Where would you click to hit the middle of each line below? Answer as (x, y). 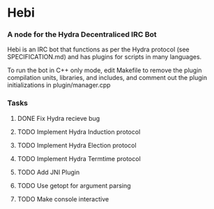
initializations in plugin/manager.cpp (59, 85)
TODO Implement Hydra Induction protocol (79, 132)
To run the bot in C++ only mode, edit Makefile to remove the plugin (105, 70)
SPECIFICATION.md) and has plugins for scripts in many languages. (105, 57)
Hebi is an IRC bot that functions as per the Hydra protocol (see (98, 49)
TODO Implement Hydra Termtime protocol (79, 158)
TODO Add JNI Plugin (48, 172)
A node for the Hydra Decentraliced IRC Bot (82, 35)
